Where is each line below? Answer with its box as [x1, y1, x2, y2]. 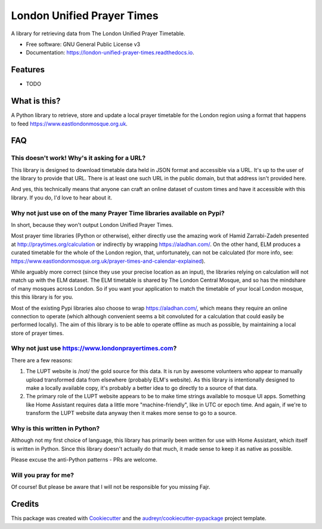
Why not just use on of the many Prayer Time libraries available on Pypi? [11, 209, 225, 217]
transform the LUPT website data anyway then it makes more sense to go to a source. [26, 410, 237, 417]
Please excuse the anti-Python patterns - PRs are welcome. [11, 456, 158, 463]
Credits [11, 499, 39, 509]
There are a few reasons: [11, 356, 73, 364]
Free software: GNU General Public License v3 [26, 41, 141, 48]
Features [11, 64, 45, 75]
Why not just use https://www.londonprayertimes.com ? [11, 344, 177, 352]
